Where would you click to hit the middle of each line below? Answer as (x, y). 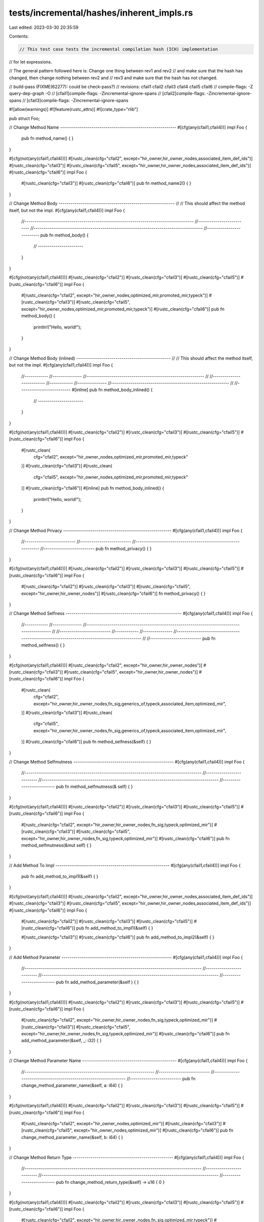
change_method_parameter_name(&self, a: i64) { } (72, 1086)
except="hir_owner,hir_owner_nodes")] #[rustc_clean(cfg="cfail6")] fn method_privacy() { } (113, 593)
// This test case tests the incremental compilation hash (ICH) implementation (119, 49)
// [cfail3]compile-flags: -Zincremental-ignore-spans (75, 100)
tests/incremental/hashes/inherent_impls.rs (101, 13)
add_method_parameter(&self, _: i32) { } (62, 1041)
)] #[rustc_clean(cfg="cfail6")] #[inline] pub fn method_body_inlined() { (93, 488)
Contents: (19, 36)
